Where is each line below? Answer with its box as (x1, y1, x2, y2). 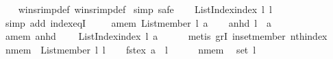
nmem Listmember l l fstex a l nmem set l (5, 42, 256, 56)
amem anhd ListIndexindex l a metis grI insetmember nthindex (5, 29, 328, 43)
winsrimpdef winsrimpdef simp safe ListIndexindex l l (18, 2, 272, 16)
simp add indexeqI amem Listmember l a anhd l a (5, 15, 272, 29)
